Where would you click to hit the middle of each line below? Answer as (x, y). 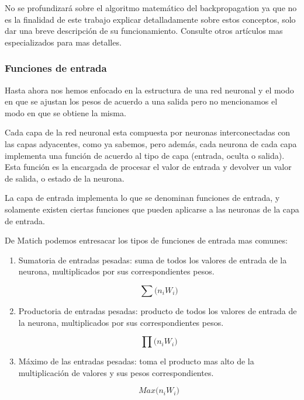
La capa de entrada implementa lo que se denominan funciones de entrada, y (142, 198)
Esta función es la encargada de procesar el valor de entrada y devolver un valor (148, 167)
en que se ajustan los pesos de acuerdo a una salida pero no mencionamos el (141, 101)
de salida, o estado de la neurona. (65, 178)
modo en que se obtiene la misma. (65, 112)
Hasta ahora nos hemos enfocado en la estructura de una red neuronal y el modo (149, 90)
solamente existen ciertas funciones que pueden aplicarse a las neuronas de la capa (152, 209)
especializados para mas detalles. (63, 42)
